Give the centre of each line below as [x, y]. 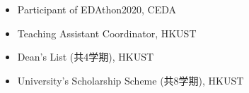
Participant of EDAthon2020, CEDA [97, 9]
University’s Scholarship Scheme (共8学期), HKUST [131, 80]
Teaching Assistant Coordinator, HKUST [107, 33]
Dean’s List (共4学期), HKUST [86, 57]
